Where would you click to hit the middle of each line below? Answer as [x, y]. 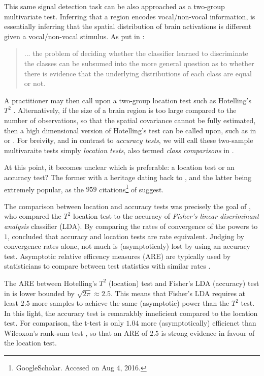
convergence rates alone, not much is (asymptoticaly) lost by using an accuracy [127, 246]
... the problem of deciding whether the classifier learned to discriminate [136, 53]
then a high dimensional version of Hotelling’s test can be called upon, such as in [130, 130]
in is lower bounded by [39, 293]
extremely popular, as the [44, 189]
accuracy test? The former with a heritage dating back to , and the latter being [128, 177]
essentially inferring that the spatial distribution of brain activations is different [128, 26]
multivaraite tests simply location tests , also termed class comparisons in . [119, 150]
